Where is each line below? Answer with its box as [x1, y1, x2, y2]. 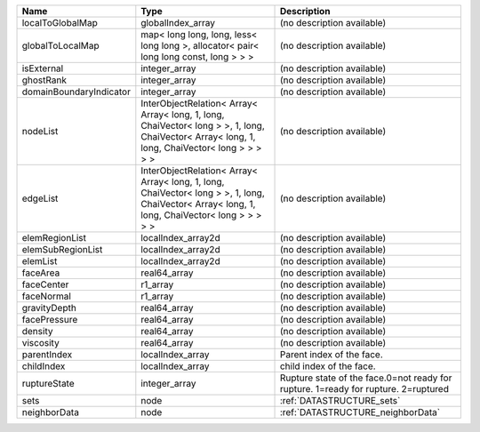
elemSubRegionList [21, 244, 103, 255]
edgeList [21, 192, 59, 204]
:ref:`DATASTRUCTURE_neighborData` [279, 406, 440, 418]
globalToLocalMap [21, 40, 100, 52]
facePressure [21, 314, 78, 325]
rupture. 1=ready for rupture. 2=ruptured [279, 383, 449, 395]
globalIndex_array [140, 17, 216, 28]
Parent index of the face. [279, 348, 383, 360]
